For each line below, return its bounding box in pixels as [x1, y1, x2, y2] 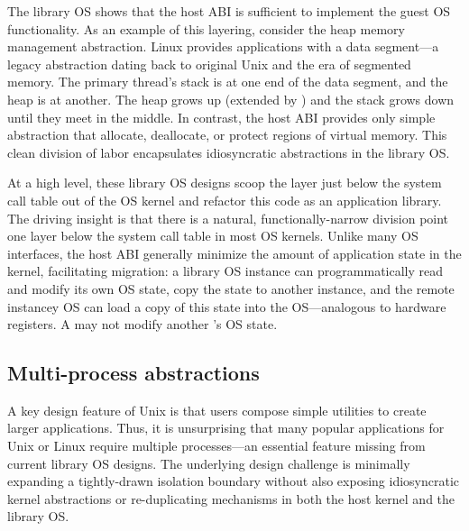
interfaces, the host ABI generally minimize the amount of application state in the [7, 243, 462, 262]
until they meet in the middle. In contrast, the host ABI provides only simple [7, 107, 436, 126]
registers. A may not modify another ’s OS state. [7, 315, 278, 334]
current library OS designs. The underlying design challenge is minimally [7, 453, 410, 472]
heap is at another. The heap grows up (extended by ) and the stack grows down [7, 89, 455, 108]
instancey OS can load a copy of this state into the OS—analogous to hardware [7, 297, 446, 316]
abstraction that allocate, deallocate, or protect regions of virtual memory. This [7, 125, 447, 144]
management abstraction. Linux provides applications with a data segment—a [7, 37, 439, 56]
